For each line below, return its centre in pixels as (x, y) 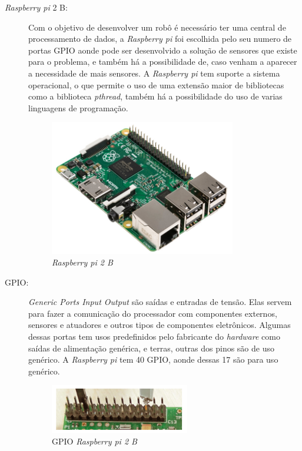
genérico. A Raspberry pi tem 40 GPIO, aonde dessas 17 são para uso (153, 359)
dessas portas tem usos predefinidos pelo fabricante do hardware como (154, 336)
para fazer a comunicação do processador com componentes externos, (153, 313)
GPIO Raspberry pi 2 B (94, 441)
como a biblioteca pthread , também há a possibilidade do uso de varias (155, 96)
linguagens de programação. (78, 107)
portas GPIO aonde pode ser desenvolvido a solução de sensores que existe (163, 50)
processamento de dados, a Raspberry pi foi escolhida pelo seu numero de (160, 39)
